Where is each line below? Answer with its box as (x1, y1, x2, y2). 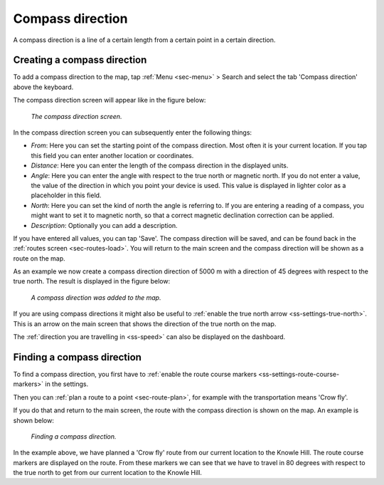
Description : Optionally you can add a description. (31, 221, 178, 229)
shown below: (13, 416, 55, 424)
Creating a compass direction (13, 54, 147, 66)
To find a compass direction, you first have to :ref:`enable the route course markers (13, 370, 257, 378)
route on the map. (13, 254, 65, 263)
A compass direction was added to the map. (31, 293, 161, 302)
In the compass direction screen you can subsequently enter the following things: (13, 128, 252, 137)
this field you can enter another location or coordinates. (31, 151, 194, 160)
